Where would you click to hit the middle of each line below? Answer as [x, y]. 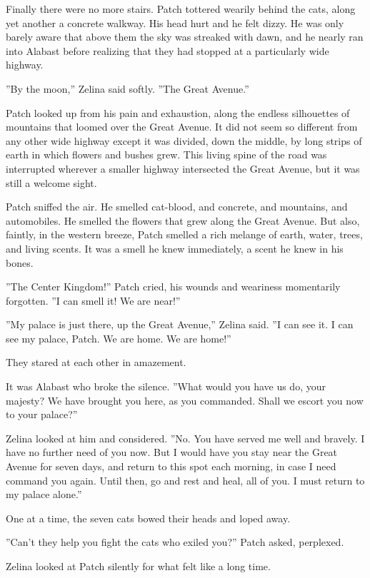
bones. [20, 262]
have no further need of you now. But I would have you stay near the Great [172, 452]
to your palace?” [42, 414]
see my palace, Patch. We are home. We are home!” [119, 338]
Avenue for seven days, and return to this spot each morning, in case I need [171, 466]
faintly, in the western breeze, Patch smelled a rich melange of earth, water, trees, [184, 234]
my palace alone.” [44, 494]
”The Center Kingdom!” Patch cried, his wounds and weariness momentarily [173, 287]
